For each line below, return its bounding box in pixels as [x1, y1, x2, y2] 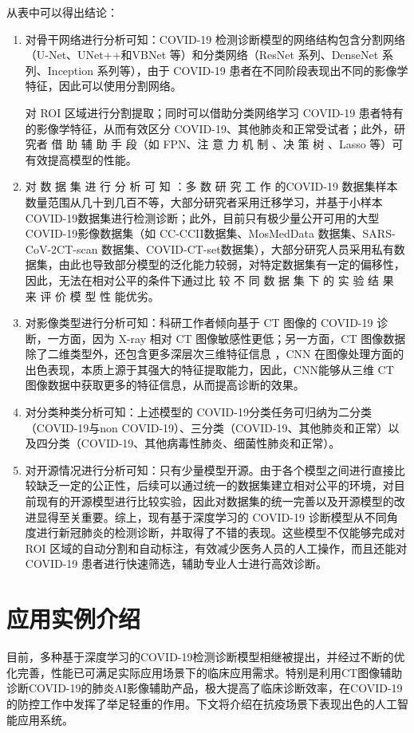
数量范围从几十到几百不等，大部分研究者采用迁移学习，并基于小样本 [25, 193, 383, 210]
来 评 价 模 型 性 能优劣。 [25, 287, 160, 304]
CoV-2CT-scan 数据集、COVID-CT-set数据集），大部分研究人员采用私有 [25, 240, 394, 257]
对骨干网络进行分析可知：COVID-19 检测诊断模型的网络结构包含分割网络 [25, 30, 405, 47]
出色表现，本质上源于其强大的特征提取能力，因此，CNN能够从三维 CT [25, 361, 394, 377]
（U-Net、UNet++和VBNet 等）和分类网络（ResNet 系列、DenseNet [25, 46, 379, 63]
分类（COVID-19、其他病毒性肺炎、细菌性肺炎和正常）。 [47, 435, 341, 451]
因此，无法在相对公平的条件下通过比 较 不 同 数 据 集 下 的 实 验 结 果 [25, 271, 394, 288]
